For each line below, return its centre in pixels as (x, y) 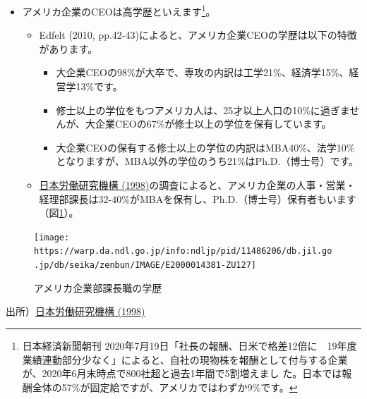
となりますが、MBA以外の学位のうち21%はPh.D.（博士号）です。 (207, 161)
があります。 (68, 48)
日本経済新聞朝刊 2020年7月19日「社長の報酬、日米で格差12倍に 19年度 (189, 345)
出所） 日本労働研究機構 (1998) (76, 311)
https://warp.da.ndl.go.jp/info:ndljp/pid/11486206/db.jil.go (183, 251)
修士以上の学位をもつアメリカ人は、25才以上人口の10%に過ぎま (203, 110)
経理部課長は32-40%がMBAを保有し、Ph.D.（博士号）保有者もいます (198, 198)
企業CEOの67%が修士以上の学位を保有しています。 (213, 124)
